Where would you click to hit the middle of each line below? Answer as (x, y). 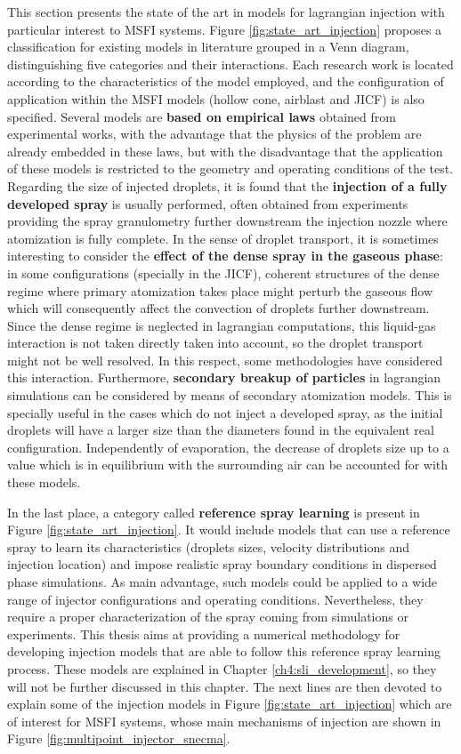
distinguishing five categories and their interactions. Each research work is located (230, 64)
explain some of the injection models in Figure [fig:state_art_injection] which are (230, 704)
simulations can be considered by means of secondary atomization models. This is (230, 395)
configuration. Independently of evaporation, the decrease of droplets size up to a (228, 447)
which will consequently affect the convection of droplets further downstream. (218, 308)
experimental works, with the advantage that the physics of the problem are (214, 134)
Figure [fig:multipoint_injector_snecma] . (119, 738)
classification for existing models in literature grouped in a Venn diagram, (208, 47)
